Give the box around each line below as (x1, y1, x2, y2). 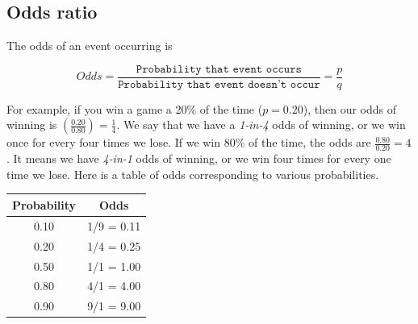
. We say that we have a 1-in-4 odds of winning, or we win (116, 116, 406, 133)
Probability (12, 196, 77, 213)
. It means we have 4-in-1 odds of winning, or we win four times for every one (6, 150, 391, 167)
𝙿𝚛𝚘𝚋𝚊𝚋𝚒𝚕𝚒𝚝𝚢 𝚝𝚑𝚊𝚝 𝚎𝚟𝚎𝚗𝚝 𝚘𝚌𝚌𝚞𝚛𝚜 (136, 63, 302, 75)
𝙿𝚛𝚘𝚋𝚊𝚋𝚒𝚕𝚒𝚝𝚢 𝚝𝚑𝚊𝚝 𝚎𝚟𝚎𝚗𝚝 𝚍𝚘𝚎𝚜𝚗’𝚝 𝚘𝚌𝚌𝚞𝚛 (118, 78, 320, 90)
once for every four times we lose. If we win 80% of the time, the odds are (6, 134, 371, 151)
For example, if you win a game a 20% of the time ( (6, 100, 263, 117)
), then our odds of (303, 100, 397, 117)
